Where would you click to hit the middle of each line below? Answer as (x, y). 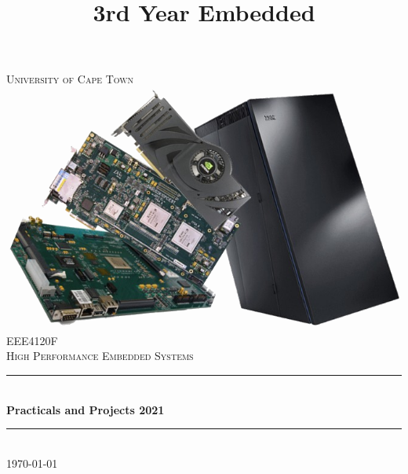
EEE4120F (32, 340)
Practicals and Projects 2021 (86, 409)
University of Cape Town (70, 79)
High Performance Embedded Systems (100, 356)
